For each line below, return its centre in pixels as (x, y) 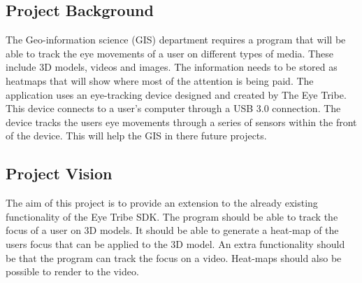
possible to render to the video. (72, 271)
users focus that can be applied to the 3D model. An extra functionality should (175, 243)
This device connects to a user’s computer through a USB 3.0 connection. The (173, 108)
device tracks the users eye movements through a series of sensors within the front (181, 122)
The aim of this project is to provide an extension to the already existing (162, 203)
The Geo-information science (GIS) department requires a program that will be (176, 40)
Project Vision (59, 173)
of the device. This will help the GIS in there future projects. (136, 136)
